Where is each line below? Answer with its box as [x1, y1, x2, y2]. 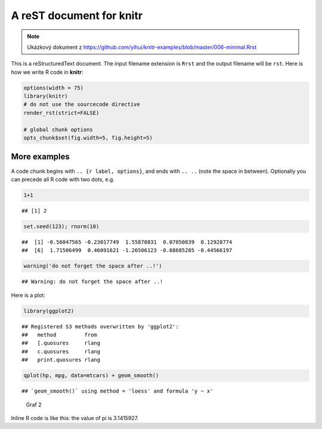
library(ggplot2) [23, 307, 75, 314]
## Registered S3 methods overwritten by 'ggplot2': [21, 323, 179, 330]
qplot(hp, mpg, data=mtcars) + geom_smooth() [23, 372, 159, 379]
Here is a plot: [11, 291, 46, 299]
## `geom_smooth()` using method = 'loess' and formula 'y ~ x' [21, 388, 214, 394]
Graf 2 [26, 401, 42, 408]
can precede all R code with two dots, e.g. [11, 176, 114, 183]
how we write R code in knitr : [11, 69, 83, 76]
